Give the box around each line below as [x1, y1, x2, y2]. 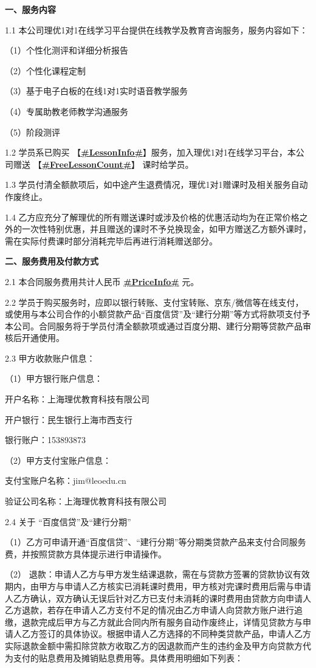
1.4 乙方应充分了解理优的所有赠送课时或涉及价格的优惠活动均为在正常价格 [5, 210, 300, 223]
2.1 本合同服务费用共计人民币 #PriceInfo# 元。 [5, 275, 199, 288]
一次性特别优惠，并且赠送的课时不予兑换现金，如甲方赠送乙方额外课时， [21, 222, 311, 235]
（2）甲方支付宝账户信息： [5, 453, 111, 466]
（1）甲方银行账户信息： [5, 372, 103, 385]
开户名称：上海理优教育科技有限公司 [5, 393, 149, 405]
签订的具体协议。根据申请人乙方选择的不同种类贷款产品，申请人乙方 [38, 627, 311, 640]
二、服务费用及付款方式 [5, 255, 98, 267]
